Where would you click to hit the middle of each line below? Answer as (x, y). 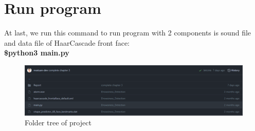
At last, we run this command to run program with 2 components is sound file (128, 33)
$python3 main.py (37, 53)
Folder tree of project (58, 123)
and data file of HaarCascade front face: (67, 42)
